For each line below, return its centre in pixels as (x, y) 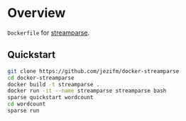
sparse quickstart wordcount (50, 98)
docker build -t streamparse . (54, 84)
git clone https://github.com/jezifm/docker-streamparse (93, 71)
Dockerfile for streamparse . (49, 33)
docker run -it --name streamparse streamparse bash (87, 91)
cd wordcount (27, 104)
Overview (37, 13)
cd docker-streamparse (41, 78)
